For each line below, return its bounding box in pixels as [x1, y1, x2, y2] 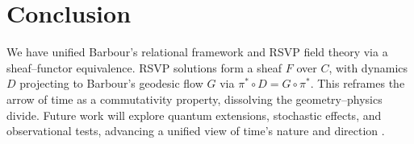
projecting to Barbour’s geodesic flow [19, 75, 203, 92]
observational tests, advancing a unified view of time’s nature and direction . [6, 122, 385, 139]
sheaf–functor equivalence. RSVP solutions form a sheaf [6, 59, 282, 76]
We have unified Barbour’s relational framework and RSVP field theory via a [6, 43, 388, 60]
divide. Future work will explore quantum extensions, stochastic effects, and [6, 106, 382, 123]
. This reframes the [310, 75, 405, 92]
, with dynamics [328, 59, 408, 76]
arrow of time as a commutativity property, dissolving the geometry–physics [6, 90, 383, 107]
